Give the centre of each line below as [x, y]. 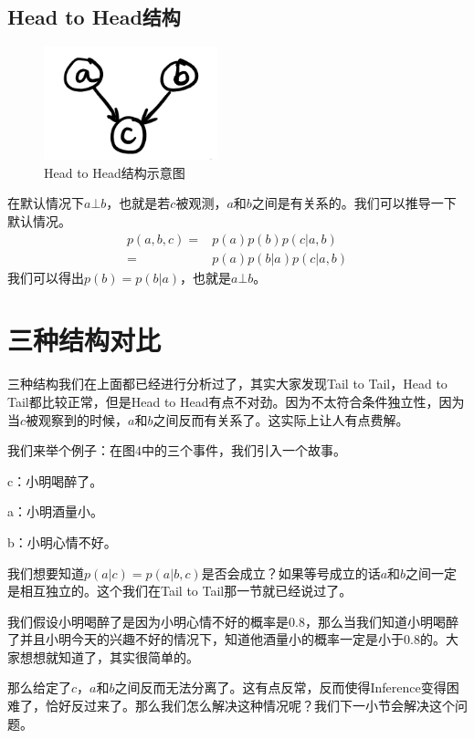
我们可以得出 [46, 277]
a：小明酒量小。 [55, 511]
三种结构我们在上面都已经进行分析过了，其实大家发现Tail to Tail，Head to [227, 384]
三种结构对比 [84, 340]
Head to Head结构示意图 [115, 172]
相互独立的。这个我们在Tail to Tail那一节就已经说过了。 [186, 591]
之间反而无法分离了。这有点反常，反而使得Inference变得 [280, 687]
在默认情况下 [46, 203]
